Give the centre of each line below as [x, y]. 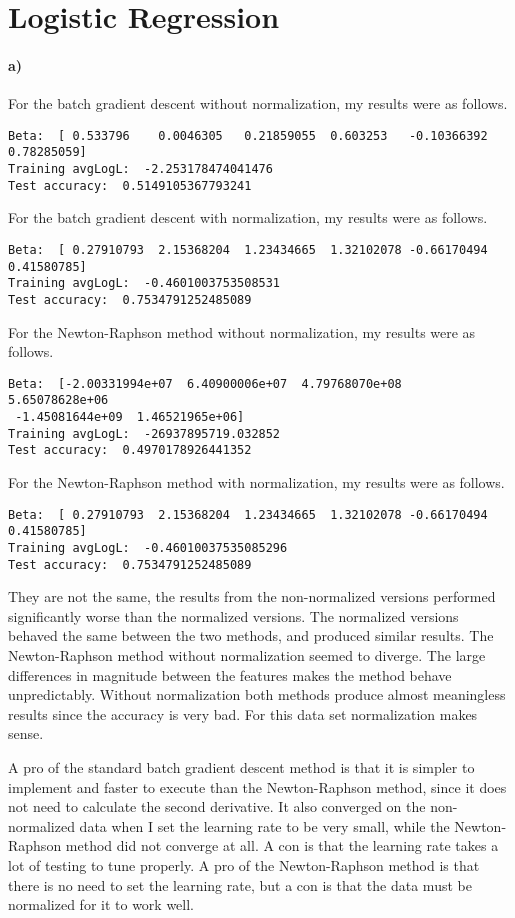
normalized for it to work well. [101, 904]
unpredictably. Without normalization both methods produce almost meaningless [257, 694]
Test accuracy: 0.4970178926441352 [130, 450]
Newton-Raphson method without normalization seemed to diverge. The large [247, 655]
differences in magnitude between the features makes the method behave [230, 674]
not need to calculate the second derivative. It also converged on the [217, 806]
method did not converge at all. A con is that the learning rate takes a [282, 845]
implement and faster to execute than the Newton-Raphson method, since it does [257, 786]
